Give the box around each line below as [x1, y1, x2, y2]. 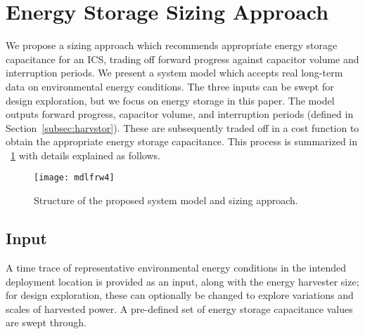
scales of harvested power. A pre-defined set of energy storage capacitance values [6, 301, 353, 316]
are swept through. [6, 315, 87, 330]
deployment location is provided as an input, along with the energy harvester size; [6, 274, 359, 288]
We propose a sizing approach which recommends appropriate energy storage [6, 38, 338, 53]
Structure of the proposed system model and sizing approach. [34, 193, 298, 208]
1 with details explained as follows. [11, 147, 160, 162]
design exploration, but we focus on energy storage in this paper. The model [6, 93, 335, 107]
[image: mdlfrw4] [34, 173, 115, 183]
